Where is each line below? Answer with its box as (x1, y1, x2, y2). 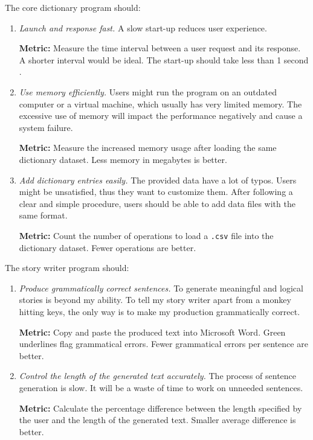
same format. (19, 209, 68, 222)
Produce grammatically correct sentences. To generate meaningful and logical (19, 281, 303, 294)
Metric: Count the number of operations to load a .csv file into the (19, 229, 274, 241)
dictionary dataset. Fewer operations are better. (19, 241, 196, 253)
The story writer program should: (5, 261, 129, 274)
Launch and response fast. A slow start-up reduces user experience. (19, 21, 267, 34)
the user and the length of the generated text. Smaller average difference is (19, 413, 296, 426)
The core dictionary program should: (5, 1, 141, 13)
